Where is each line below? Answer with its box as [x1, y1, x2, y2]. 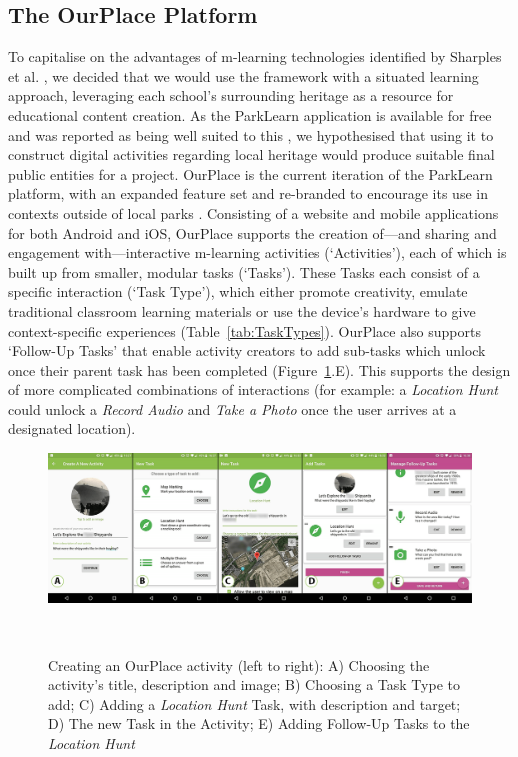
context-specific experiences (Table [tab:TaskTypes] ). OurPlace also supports [8, 320, 481, 341]
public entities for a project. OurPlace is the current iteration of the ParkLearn [8, 163, 493, 184]
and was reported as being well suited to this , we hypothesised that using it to [8, 124, 494, 145]
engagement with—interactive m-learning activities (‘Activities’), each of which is [8, 242, 507, 263]
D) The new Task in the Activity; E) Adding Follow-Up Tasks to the [48, 713, 470, 734]
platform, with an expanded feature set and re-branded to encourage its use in [8, 183, 488, 204]
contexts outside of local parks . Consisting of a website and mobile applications [8, 202, 499, 223]
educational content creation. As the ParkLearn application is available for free [8, 104, 492, 125]
